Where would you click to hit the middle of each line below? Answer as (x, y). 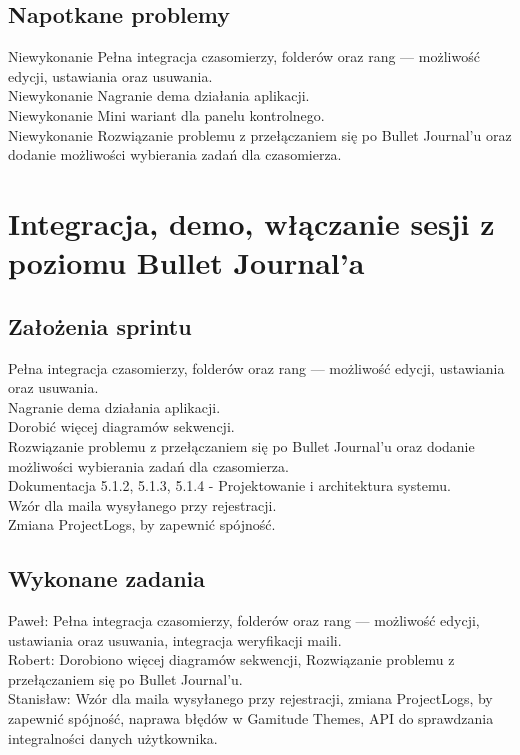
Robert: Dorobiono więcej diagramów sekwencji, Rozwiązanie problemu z (231, 659)
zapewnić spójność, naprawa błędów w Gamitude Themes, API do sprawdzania (251, 718)
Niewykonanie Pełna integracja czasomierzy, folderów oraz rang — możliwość (244, 56)
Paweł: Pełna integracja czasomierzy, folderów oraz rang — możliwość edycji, (244, 620)
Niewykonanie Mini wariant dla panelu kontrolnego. (166, 114)
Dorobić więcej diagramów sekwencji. (121, 426)
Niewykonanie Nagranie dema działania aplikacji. (159, 95)
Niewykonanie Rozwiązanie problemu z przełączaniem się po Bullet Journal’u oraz (260, 134)
